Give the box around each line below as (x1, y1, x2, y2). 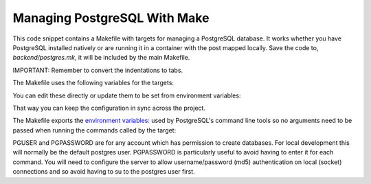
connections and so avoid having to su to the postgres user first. (12, 168, 195, 176)
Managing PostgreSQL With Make (12, 10, 210, 25)
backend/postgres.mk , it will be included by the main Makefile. (12, 54, 190, 62)
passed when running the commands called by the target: (12, 126, 177, 134)
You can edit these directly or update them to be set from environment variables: (12, 91, 241, 100)
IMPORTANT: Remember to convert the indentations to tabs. (12, 66, 183, 74)
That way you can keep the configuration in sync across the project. (12, 104, 206, 112)
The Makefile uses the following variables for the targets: (12, 79, 175, 87)
